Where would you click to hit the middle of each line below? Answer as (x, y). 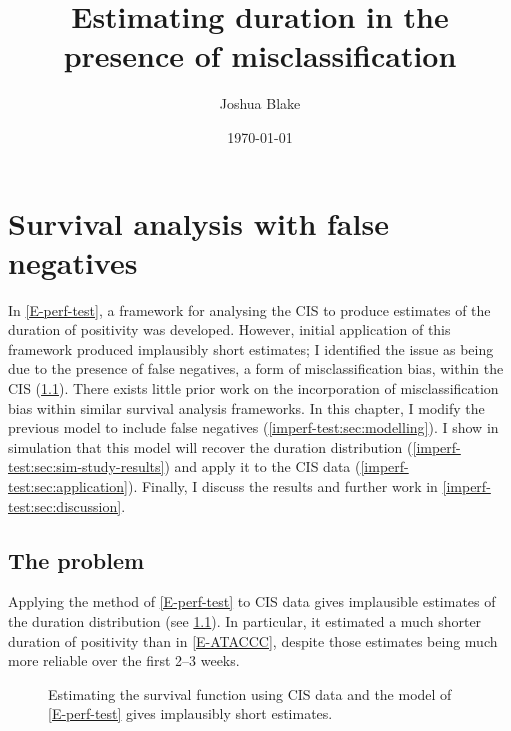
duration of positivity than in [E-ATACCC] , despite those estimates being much (253, 640)
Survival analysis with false (198, 222)
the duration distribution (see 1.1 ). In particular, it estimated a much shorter (245, 620)
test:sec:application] (68, 485)
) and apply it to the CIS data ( (262, 466)
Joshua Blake (260, 103)
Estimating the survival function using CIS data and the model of (250, 693)
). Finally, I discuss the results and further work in (282, 485)
